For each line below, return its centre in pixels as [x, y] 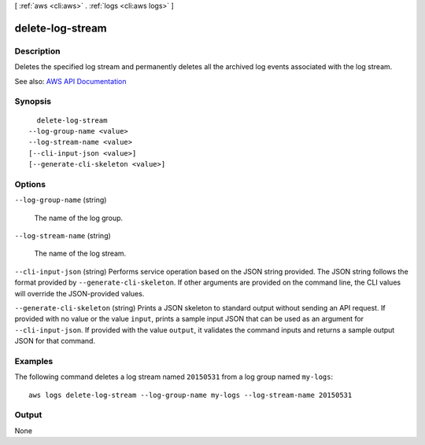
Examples [34, 361]
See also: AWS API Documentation [70, 81]
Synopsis [33, 101]
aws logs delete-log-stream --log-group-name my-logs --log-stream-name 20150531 [190, 395]
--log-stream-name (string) [63, 235]
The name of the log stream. [80, 254]
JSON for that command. [55, 341]
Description [37, 51]
